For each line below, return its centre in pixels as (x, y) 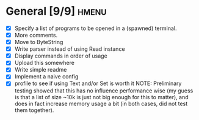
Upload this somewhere (44, 63)
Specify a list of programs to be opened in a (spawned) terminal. (96, 28)
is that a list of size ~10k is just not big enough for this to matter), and (101, 97)
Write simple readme (41, 70)
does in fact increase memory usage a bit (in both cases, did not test (101, 103)
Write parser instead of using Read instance (70, 49)
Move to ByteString (39, 42)
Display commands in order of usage (61, 56)
